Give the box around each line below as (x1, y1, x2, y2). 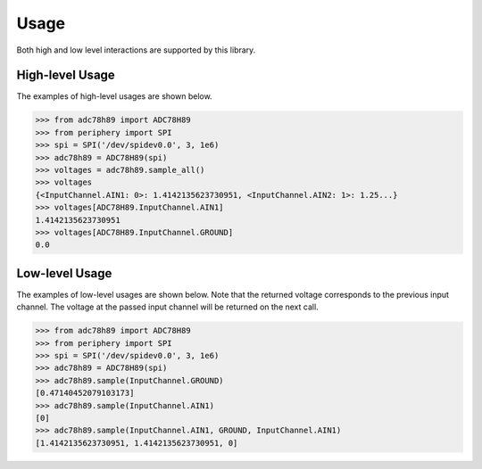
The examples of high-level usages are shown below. (16, 91, 213, 102)
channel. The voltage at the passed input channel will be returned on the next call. (16, 301, 319, 312)
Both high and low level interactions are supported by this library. (16, 45, 256, 55)
